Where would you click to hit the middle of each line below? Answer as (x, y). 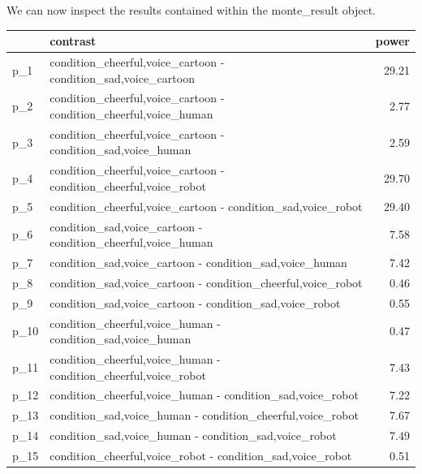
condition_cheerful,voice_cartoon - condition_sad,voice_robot (206, 206)
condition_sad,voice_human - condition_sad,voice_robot (193, 435)
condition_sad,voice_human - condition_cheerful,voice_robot (204, 415)
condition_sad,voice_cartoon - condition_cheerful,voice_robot (206, 282)
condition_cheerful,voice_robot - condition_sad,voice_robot (201, 455)
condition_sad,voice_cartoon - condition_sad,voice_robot (195, 302)
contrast (73, 41)
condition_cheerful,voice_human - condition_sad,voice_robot (204, 395)
